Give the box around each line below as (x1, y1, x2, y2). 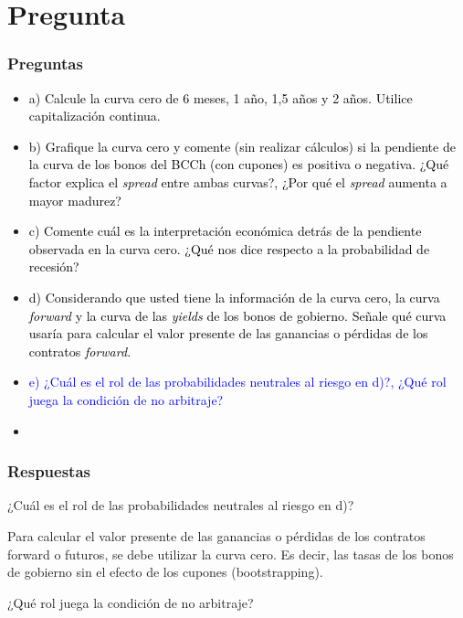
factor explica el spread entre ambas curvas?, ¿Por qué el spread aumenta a (28, 172, 447, 191)
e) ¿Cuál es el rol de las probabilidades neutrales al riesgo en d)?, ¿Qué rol (28, 372, 447, 391)
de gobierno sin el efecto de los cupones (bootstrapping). (7, 562, 323, 581)
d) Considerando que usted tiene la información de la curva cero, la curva (28, 287, 440, 306)
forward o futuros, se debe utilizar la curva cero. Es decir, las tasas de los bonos (7, 544, 454, 563)
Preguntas (7, 52, 83, 75)
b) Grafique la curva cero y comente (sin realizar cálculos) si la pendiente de (28, 136, 456, 155)
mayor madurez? (28, 190, 121, 209)
